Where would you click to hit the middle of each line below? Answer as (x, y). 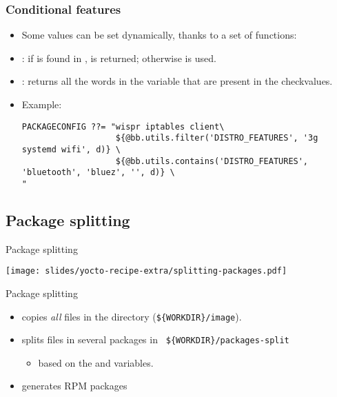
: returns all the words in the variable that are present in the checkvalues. (177, 81)
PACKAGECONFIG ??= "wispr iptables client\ (123, 126)
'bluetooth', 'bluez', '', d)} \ (98, 173)
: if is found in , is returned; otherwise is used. (119, 58)
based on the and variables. (96, 362)
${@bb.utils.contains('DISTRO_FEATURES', (212, 161)
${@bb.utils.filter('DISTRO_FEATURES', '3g (217, 138)
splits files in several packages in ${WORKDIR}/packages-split (155, 339)
